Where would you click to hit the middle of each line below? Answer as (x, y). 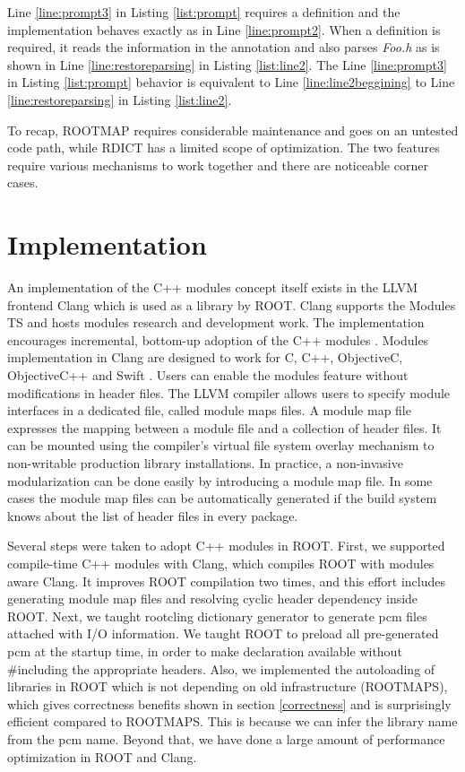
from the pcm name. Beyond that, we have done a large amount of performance (226, 738)
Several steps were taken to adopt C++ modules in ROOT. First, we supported (226, 546)
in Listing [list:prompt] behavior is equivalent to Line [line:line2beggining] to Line (231, 82)
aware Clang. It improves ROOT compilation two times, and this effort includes (227, 581)
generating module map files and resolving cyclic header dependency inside (213, 599)
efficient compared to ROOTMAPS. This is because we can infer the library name (232, 721)
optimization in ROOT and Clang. (102, 756)
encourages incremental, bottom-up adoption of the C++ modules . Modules (218, 339)
